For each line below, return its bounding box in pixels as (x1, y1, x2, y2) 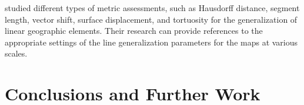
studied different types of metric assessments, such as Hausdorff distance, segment (5, 2, 300, 13)
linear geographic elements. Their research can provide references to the (5, 24, 263, 37)
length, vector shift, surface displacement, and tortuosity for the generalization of (5, 13, 298, 25)
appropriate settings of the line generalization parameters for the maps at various (5, 36, 298, 48)
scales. (5, 47, 28, 60)
